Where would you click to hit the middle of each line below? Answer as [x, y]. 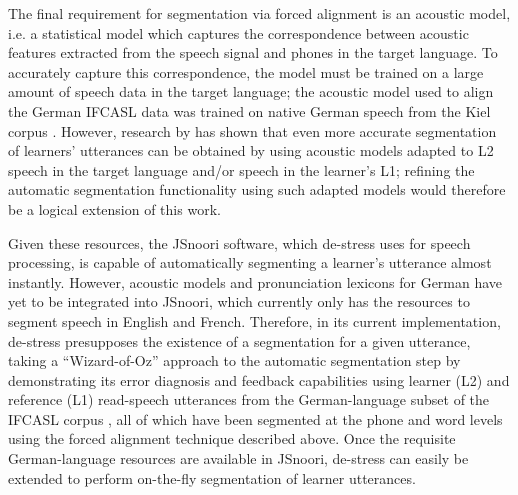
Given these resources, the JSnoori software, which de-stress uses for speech [239, 242]
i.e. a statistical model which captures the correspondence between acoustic [238, 32]
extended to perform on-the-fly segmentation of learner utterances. [212, 477]
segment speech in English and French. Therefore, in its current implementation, [254, 320]
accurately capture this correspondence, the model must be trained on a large [246, 71]
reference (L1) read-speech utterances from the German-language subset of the [249, 399]
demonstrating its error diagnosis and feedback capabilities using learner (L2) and [259, 379]
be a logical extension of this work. [114, 208]
